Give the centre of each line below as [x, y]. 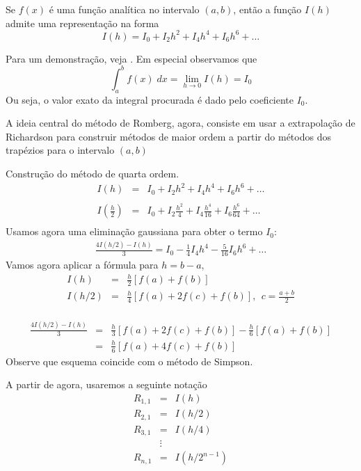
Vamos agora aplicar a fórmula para [82, 265]
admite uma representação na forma [82, 23]
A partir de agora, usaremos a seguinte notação [106, 384]
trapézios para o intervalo [60, 150]
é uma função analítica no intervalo [124, 9]
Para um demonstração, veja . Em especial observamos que [131, 58]
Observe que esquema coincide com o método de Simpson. [129, 361]
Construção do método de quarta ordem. [93, 173]
